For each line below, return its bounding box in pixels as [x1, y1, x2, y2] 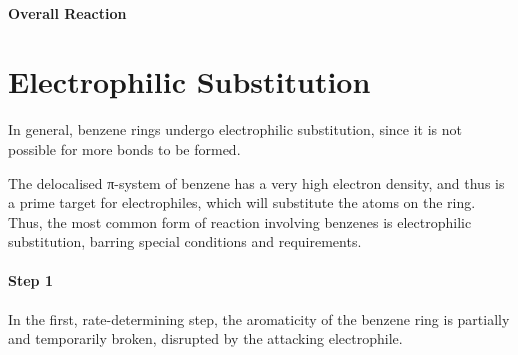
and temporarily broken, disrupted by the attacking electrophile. [8, 328, 403, 349]
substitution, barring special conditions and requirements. [8, 231, 362, 252]
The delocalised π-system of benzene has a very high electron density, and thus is [8, 172, 505, 193]
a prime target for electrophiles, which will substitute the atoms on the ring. [8, 192, 476, 213]
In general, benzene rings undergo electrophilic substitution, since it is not [8, 119, 463, 140]
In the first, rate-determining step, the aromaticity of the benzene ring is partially [8, 308, 510, 329]
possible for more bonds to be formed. [8, 138, 241, 159]
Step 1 [8, 270, 53, 291]
